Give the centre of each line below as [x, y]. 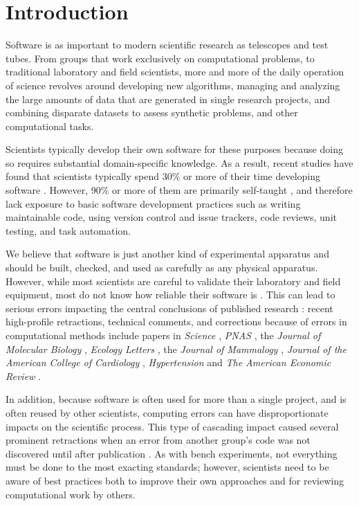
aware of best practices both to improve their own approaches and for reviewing [175, 480]
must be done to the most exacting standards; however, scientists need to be [167, 467]
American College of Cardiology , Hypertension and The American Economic [168, 362]
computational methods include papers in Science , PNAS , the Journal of [163, 335]
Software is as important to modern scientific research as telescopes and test [167, 45]
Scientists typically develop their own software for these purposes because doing [174, 149]
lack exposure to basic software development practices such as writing [153, 203]
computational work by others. [71, 494]
